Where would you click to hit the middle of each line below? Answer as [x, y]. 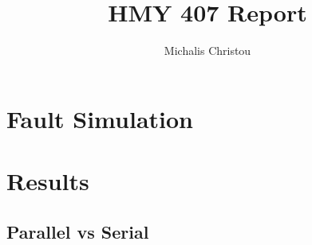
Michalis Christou [207, 51]
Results [48, 181]
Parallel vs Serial [78, 231]
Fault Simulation [100, 118]
